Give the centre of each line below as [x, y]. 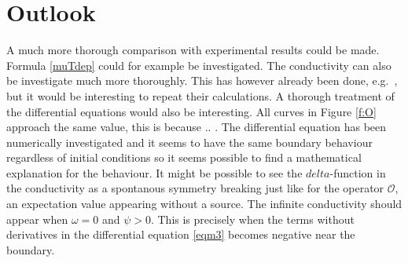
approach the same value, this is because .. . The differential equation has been [197, 127]
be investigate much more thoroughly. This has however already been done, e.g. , [202, 80]
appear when [37, 219]
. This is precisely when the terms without [252, 219]
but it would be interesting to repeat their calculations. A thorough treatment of [200, 95]
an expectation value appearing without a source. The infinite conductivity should [204, 204]
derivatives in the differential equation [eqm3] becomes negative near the [181, 234]
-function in [358, 172]
